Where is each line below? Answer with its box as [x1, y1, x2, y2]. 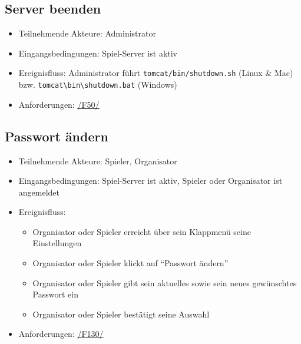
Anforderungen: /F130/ [18, 328, 104, 340]
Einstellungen [32, 237, 82, 249]
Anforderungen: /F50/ [18, 98, 100, 110]
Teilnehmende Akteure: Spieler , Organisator [18, 154, 177, 167]
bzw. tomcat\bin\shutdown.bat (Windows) [18, 78, 177, 91]
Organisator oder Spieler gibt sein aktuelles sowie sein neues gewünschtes [32, 276, 297, 289]
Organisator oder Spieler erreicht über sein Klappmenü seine [32, 225, 251, 237]
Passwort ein [32, 288, 78, 300]
